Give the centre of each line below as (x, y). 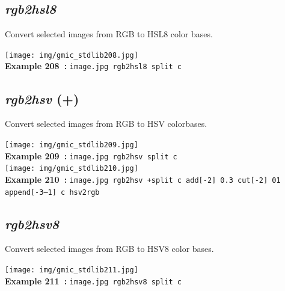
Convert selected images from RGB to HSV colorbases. (106, 124)
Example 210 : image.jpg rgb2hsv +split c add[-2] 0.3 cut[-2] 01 (143, 179)
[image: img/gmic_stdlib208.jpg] (72, 55)
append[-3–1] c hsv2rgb (52, 192)
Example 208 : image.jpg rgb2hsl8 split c (93, 66)
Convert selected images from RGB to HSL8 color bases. (109, 34)
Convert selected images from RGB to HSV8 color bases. (109, 249)
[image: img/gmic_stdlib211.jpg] (72, 270)
